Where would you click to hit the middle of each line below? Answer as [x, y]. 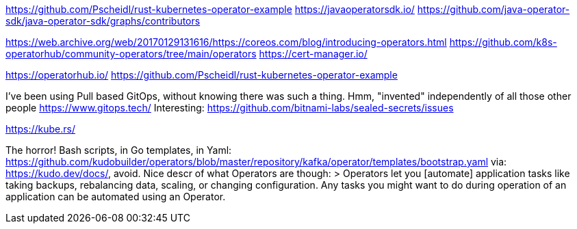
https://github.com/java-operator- [493, 9]
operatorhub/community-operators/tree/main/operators [131, 54]
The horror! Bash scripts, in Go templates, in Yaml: [119, 150]
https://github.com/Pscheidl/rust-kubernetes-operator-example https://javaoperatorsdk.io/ [210, 9]
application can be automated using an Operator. [116, 197]
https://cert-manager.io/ [313, 54]
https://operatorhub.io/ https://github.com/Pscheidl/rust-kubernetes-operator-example [202, 75]
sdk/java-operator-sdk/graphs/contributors [103, 21]
